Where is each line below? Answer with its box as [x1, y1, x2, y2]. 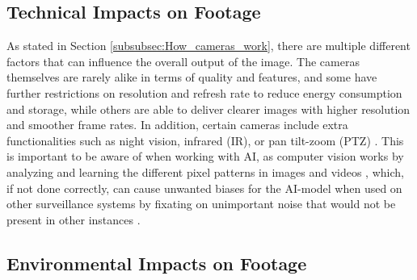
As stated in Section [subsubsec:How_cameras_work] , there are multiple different [6, 37, 411, 54]
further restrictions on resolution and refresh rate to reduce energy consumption [6, 84, 402, 101]
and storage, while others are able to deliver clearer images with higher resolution [6, 100, 411, 117]
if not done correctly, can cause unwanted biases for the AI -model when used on [6, 179, 402, 196]
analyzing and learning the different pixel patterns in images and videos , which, [6, 163, 404, 180]
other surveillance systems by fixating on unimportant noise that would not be [6, 195, 396, 212]
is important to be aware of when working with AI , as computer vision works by [6, 148, 404, 165]
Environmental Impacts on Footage [6, 250, 307, 275]
